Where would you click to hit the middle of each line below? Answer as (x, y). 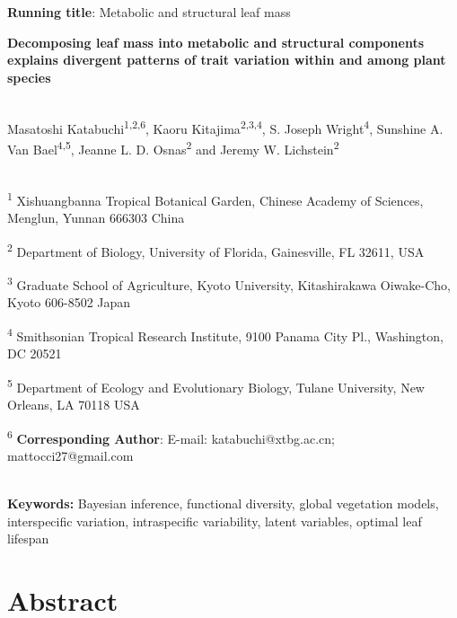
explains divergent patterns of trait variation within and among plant (227, 60)
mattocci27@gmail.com (70, 455)
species (29, 77)
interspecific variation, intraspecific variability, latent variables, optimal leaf (215, 521)
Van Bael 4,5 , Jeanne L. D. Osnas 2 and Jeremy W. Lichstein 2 (173, 148)
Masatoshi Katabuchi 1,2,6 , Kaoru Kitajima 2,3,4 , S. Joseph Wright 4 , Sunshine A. (225, 127)
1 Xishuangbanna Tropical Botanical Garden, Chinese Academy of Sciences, (215, 199)
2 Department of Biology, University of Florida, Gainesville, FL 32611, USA (216, 250)
